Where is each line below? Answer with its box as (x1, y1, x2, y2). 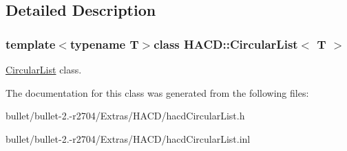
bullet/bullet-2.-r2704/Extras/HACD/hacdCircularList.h (6, 108, 245, 123)
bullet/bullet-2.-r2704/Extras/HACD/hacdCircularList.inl (6, 131, 251, 146)
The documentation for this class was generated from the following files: (6, 85, 309, 100)
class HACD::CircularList (154, 35, 298, 52)
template (6, 35, 56, 52)
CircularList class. (6, 62, 82, 76)
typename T (70, 35, 139, 52)
